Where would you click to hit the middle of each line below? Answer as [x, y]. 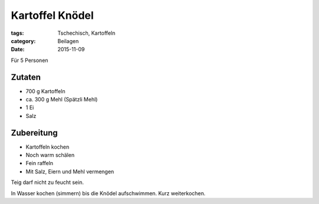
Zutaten [26, 77]
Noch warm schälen [50, 155]
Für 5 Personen [30, 60]
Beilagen [68, 41]
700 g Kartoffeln [45, 91]
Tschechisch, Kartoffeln [86, 33]
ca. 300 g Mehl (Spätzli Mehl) [62, 100]
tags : [17, 33]
